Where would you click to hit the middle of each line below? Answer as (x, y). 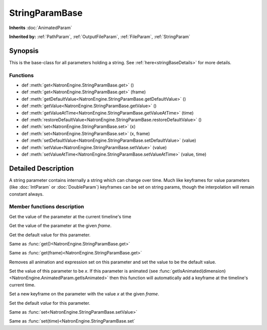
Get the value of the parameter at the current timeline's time (70, 216)
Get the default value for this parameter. (50, 235)
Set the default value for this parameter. (50, 303)
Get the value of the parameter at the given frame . (60, 226)
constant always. (26, 194)
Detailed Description (42, 168)
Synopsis (24, 51)
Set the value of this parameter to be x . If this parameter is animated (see (84, 271)
